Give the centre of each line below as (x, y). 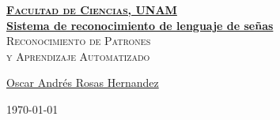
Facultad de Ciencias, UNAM (92, 9)
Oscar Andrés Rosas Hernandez (83, 82)
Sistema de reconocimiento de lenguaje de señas (140, 25)
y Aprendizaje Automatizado (78, 56)
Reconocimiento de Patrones (79, 41)
